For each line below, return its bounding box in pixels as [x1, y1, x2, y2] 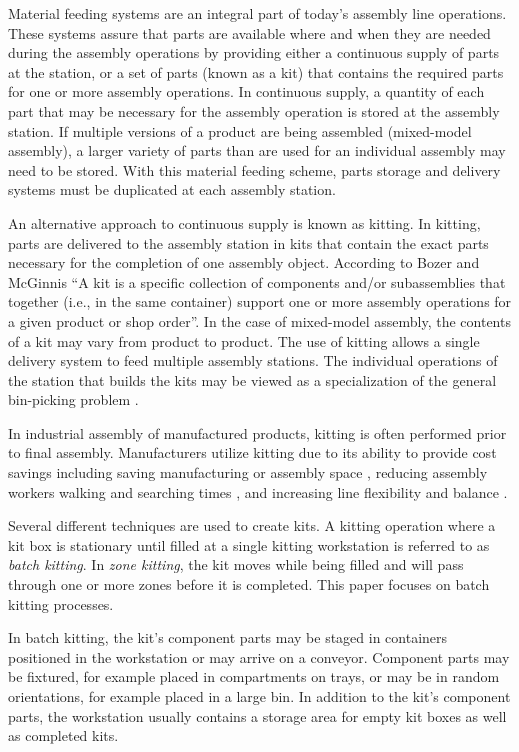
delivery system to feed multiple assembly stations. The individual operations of [8, 350, 498, 371]
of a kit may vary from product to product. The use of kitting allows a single [8, 330, 480, 351]
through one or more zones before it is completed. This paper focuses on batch [8, 574, 490, 595]
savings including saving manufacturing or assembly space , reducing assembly [8, 462, 488, 483]
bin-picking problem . [8, 389, 139, 410]
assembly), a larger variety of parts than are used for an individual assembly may [8, 140, 506, 161]
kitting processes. [8, 593, 114, 614]
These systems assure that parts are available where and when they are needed [8, 22, 491, 43]
